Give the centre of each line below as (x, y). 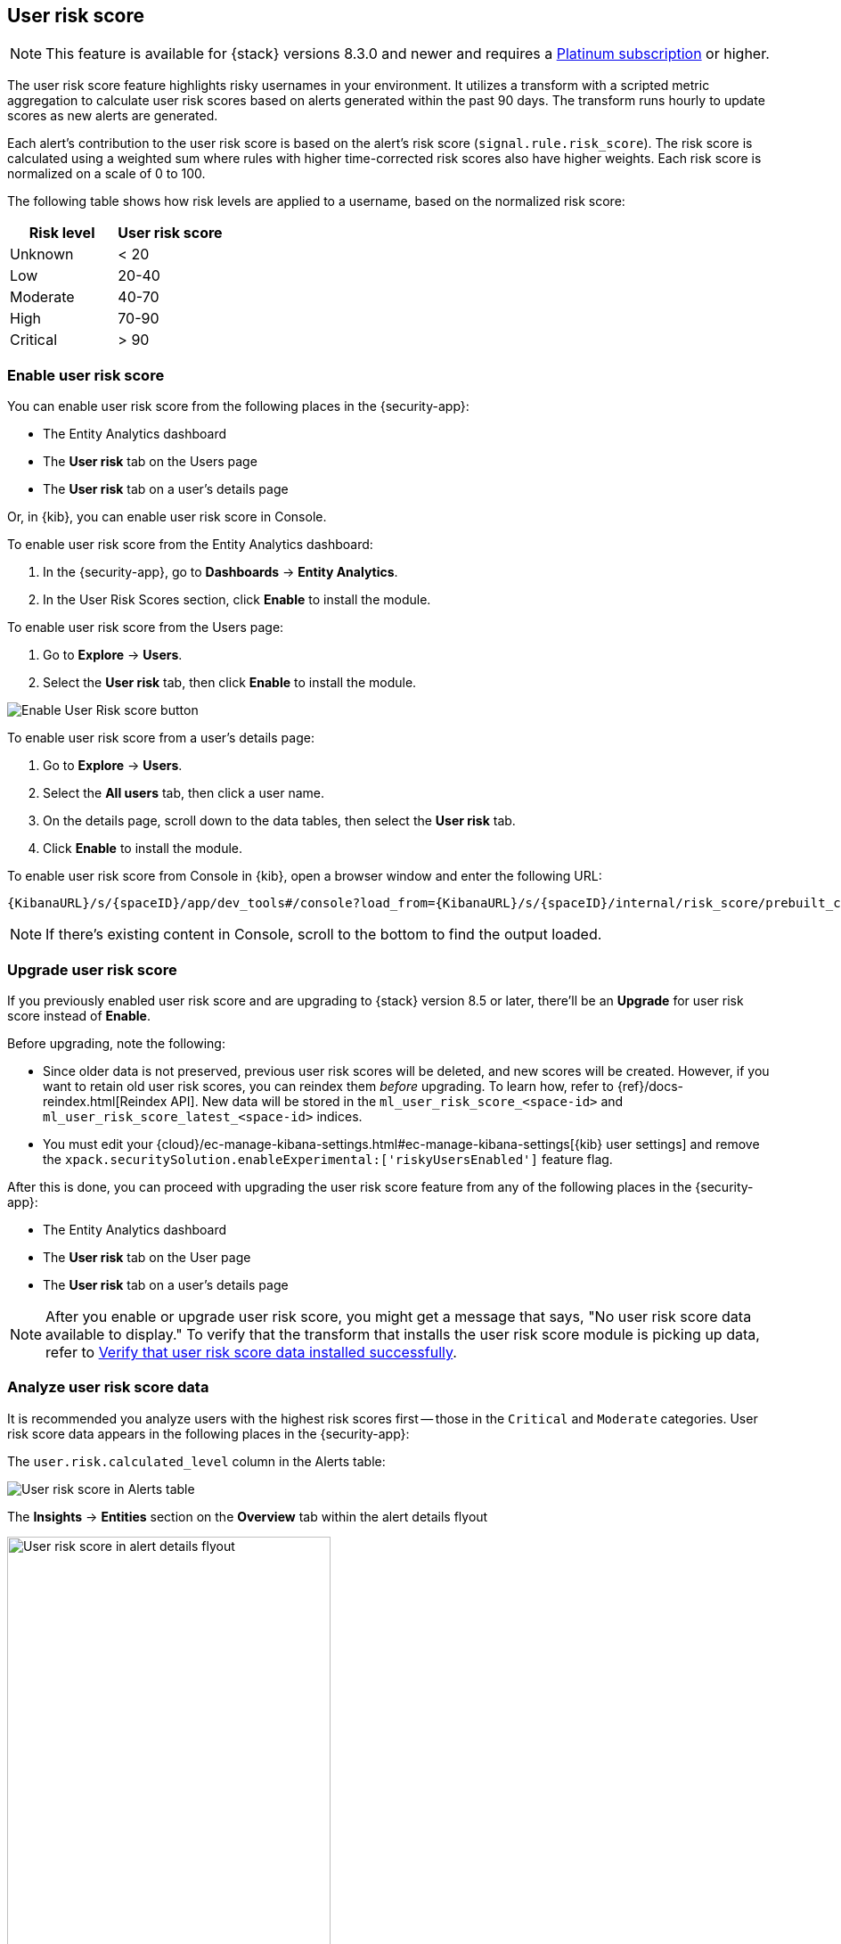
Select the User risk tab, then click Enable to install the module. (230, 683)
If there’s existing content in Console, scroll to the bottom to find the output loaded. (324, 935)
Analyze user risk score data (108, 1387)
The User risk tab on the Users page (150, 462)
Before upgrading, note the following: (116, 1043)
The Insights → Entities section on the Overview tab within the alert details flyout (248, 1516)
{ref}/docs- (650, 1086)
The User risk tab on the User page (147, 1257)
